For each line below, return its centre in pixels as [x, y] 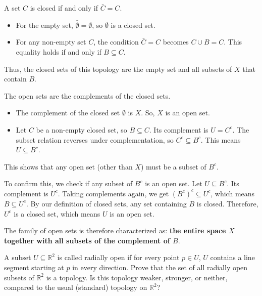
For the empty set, [44, 25]
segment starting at [34, 267]
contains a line [232, 257]
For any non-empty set [51, 42]
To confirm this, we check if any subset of [68, 183]
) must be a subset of [173, 166]
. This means [221, 139]
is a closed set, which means [57, 213]
